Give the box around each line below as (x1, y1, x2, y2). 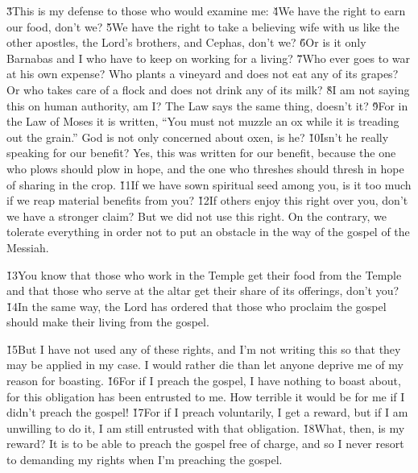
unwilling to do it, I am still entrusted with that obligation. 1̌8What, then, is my (6, 419, 405, 436)
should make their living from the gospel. (6, 313, 209, 330)
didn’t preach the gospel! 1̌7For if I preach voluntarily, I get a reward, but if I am (6, 404, 408, 421)
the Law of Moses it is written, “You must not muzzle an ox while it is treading (6, 113, 399, 130)
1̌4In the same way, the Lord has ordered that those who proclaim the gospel (6, 297, 387, 314)
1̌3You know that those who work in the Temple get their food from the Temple (6, 266, 402, 283)
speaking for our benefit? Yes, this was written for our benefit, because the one (6, 144, 396, 161)
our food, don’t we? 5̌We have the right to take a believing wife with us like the (6, 18, 399, 35)
